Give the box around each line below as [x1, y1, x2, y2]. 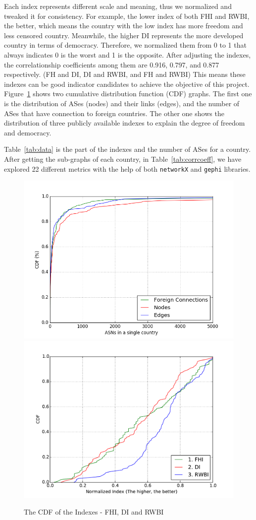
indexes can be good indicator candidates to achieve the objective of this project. [4, 78, 250, 89]
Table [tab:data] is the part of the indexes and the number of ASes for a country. [4, 144, 251, 154]
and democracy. [4, 127, 51, 137]
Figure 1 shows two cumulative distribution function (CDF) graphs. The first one [4, 88, 252, 99]
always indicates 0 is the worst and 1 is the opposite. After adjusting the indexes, [4, 49, 251, 60]
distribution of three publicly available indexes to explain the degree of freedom [4, 118, 245, 128]
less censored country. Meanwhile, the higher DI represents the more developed [4, 30, 244, 40]
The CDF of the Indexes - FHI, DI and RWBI [24, 507, 164, 517]
